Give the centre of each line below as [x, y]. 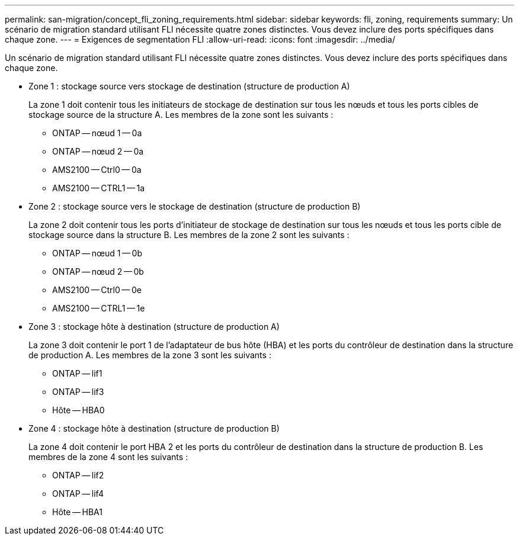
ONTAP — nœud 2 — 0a [98, 151]
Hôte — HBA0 [79, 410]
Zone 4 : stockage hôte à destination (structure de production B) [154, 428]
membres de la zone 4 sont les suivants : [108, 457]
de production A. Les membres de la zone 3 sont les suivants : [150, 355]
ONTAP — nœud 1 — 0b [97, 253]
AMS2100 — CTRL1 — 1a [99, 188]
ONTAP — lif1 [77, 373]
